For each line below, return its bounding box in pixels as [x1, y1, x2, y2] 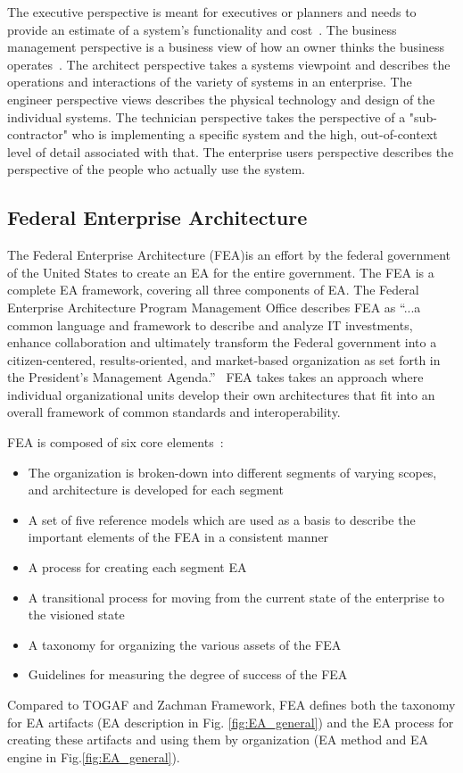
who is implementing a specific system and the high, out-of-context [71, 125, 438, 144]
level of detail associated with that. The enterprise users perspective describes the [7, 142, 454, 161]
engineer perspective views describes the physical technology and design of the [7, 89, 435, 108]
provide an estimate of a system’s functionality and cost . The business [7, 20, 397, 38]
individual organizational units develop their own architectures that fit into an [7, 385, 435, 403]
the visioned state [28, 605, 125, 624]
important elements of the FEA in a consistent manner [28, 528, 329, 546]
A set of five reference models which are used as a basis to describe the [28, 510, 416, 528]
